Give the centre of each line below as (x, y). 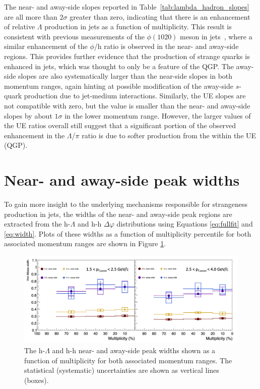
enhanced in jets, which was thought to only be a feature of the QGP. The (119, 66)
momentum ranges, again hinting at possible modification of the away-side (119, 86)
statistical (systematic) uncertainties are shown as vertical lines (122, 370)
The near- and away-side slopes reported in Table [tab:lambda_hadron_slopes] (127, 7)
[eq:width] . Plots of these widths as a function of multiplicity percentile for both (128, 233)
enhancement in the (35, 135)
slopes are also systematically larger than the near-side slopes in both (125, 76)
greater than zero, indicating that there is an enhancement (160, 16)
